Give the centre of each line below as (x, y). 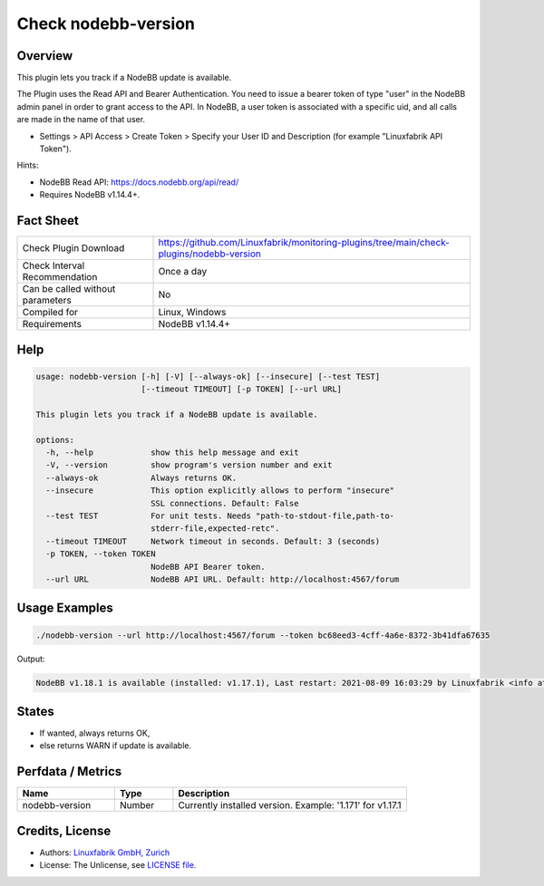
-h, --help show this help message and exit (172, 453)
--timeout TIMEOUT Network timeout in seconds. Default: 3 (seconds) (213, 541)
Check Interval (53, 265)
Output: (31, 659)
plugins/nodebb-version (210, 254)
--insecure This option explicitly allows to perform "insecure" (220, 491)
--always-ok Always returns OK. (141, 477)
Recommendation (60, 277)
